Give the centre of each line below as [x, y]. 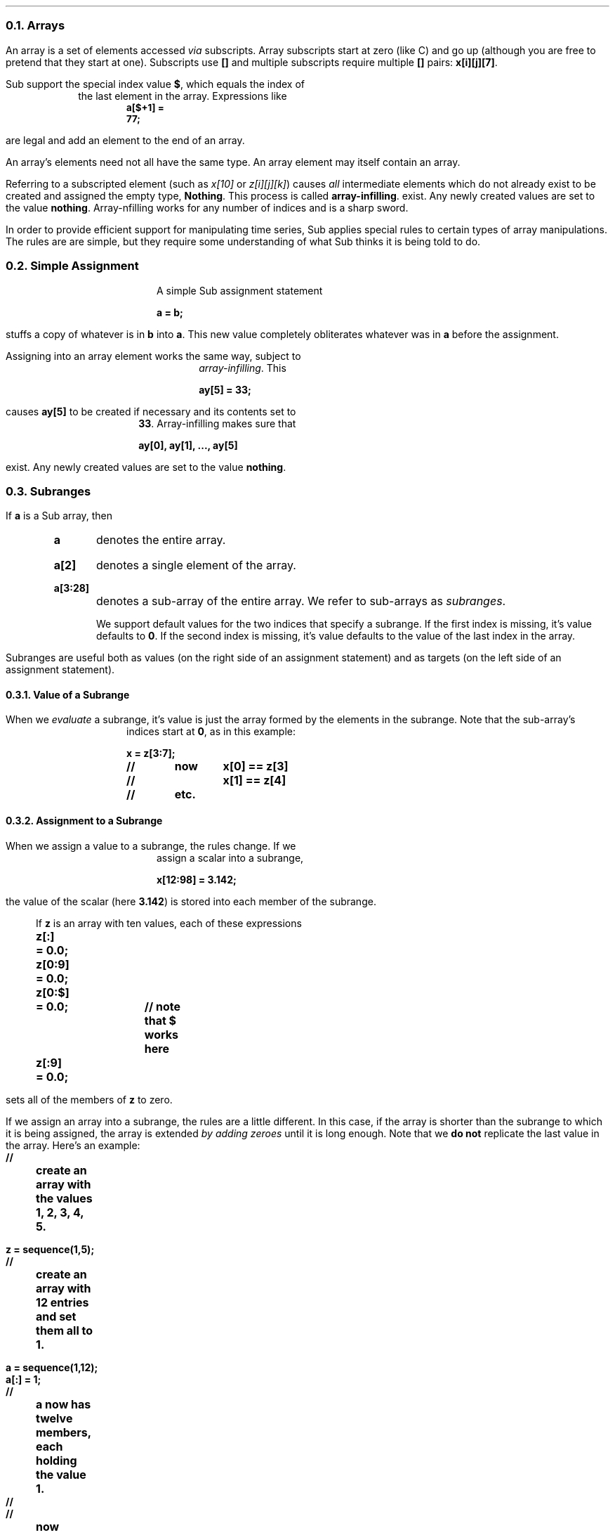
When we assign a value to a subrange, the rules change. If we [151, 846]
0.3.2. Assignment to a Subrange [84, 821]
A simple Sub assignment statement [240, 290]
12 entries [62, 1302]
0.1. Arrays [35, 26]
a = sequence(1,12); [52, 1367]
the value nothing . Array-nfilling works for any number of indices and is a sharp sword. [207, 207]
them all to [65, 1330]
